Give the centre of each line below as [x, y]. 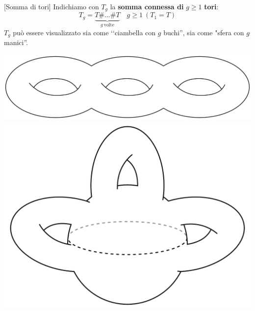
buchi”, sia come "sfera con [204, 32]
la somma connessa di [147, 6]
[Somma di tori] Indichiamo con [51, 6]
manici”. [16, 42]
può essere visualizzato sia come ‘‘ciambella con [84, 32]
